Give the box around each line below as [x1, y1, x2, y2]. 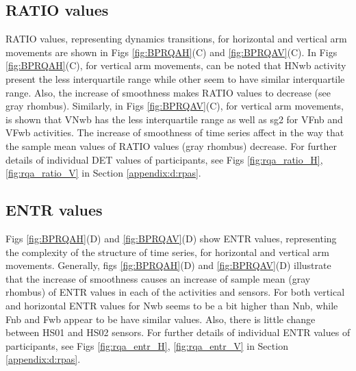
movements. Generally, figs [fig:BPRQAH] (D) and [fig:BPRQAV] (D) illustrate [5, 258, 331, 272]
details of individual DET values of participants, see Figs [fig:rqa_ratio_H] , [5, 152, 323, 166]
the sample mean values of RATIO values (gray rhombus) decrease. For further [5, 138, 337, 153]
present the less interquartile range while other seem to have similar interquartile [5, 71, 345, 86]
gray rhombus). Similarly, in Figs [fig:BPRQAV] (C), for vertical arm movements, [5, 99, 344, 113]
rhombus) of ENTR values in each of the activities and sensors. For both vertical [5, 285, 345, 299]
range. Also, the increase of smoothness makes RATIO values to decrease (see [5, 85, 331, 99]
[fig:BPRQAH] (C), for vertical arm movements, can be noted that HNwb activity [5, 58, 346, 73]
